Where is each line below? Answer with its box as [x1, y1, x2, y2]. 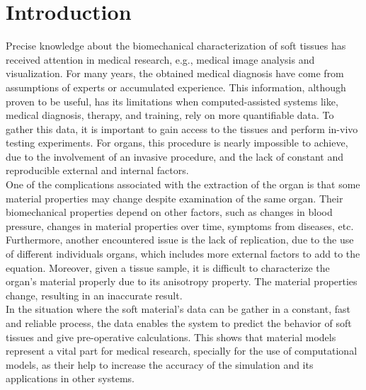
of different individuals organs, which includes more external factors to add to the [6, 246, 360, 261]
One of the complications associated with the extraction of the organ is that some [6, 177, 360, 192]
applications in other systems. [6, 371, 135, 386]
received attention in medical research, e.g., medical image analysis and [6, 52, 315, 67]
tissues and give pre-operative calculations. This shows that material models [6, 329, 336, 344]
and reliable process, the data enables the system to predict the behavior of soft [6, 316, 352, 330]
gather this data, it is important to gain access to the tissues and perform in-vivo [6, 121, 358, 136]
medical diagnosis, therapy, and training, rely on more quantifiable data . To [6, 108, 334, 122]
